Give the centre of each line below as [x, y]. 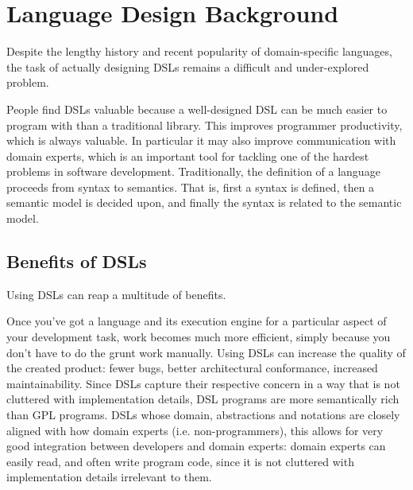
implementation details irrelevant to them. [109, 477]
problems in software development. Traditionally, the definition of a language [193, 171]
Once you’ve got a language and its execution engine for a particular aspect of [197, 321]
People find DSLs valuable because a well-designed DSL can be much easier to [197, 109]
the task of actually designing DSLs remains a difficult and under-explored [188, 66]
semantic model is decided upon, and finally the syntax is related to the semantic [204, 202]
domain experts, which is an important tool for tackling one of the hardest [188, 156]
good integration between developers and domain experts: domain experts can [196, 446]
